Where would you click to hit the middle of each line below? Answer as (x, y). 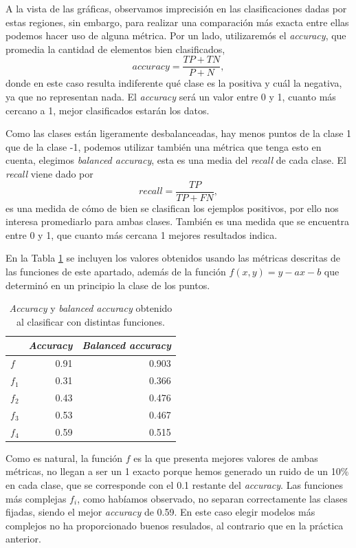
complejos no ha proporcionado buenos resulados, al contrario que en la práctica (175, 525)
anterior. (23, 539)
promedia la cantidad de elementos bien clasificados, (115, 49)
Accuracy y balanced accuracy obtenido (91, 308)
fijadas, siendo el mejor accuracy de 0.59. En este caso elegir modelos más (160, 512)
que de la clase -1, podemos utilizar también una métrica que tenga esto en (164, 146)
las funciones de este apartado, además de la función (116, 272)
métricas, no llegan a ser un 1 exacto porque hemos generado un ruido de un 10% (177, 471)
